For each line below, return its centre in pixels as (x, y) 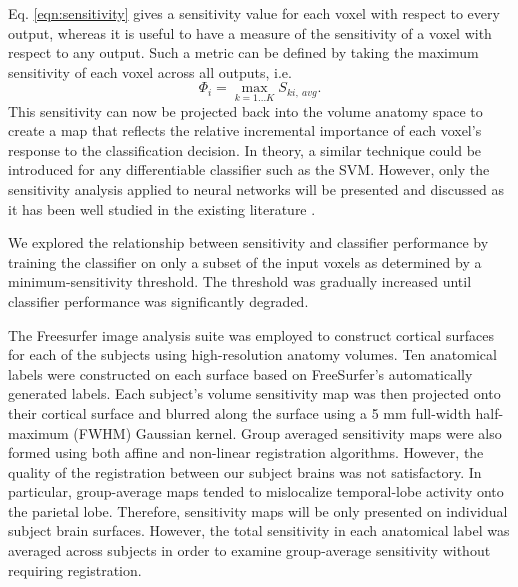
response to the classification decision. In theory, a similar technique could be (245, 149)
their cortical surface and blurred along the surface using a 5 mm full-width (239, 412)
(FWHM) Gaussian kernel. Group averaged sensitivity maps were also (287, 432)
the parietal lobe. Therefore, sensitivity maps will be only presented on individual (258, 510)
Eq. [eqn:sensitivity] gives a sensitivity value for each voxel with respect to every (254, 13)
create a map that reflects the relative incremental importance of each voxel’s (245, 130)
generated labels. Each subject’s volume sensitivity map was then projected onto (254, 393)
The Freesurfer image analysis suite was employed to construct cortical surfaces (251, 334)
